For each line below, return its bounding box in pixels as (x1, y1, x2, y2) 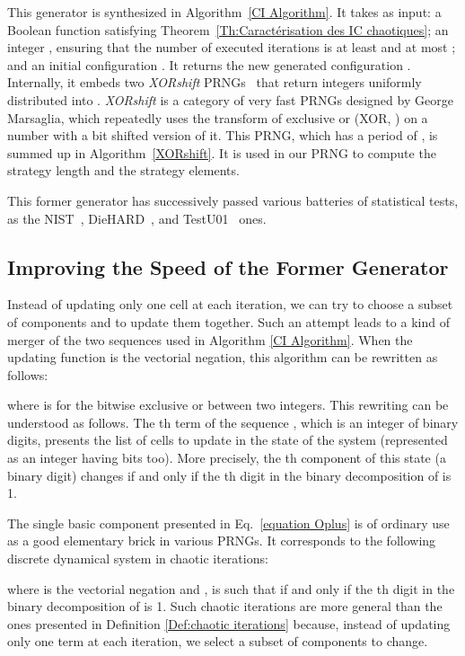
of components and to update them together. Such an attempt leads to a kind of (7, 312, 450, 331)
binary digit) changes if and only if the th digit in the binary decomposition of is (7, 465, 452, 484)
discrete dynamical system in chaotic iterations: (7, 549, 268, 568)
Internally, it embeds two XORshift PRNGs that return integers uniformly (7, 73, 422, 92)
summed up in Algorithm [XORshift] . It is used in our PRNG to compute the (7, 143, 436, 162)
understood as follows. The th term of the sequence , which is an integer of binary (7, 412, 459, 431)
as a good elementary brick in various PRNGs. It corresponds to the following (7, 531, 436, 550)
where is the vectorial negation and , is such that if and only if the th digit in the (7, 579, 455, 598)
